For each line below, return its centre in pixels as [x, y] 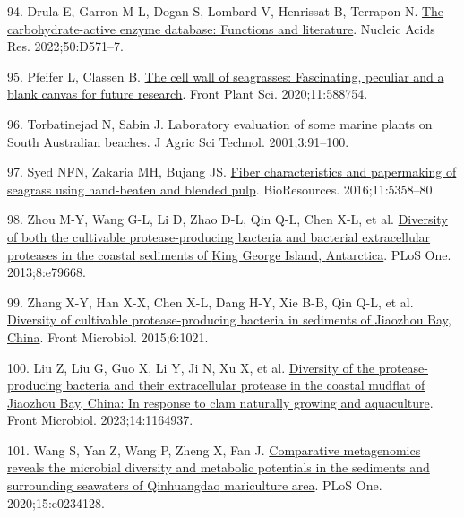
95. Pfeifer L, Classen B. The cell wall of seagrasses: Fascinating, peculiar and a [226, 76]
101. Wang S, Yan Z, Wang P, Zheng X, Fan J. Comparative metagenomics [214, 449]
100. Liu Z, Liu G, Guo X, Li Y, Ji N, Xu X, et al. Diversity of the [191, 367]
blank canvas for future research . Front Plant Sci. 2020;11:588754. [188, 94]
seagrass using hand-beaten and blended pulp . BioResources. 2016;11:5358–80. [222, 189]
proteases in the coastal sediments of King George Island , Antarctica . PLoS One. [229, 254]
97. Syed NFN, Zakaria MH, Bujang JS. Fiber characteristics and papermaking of [232, 172]
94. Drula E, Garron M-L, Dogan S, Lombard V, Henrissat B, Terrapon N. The [226, 11]
